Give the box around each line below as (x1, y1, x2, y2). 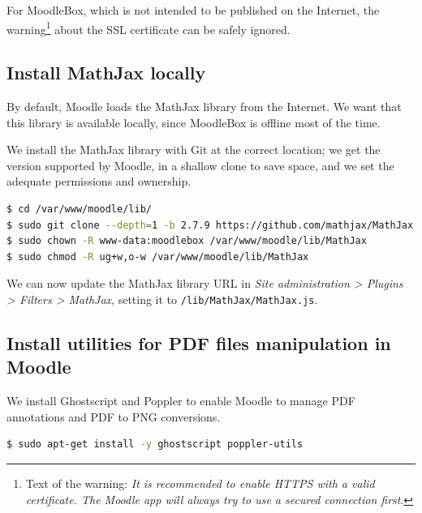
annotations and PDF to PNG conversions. (6, 408, 221, 425)
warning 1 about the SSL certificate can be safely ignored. (6, 18, 291, 37)
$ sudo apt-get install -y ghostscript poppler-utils (6, 438, 304, 451)
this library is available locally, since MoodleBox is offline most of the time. (6, 113, 381, 130)
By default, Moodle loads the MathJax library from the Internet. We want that (6, 98, 402, 115)
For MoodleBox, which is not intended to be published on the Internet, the (6, 2, 380, 18)
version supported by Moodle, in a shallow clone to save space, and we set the (6, 156, 394, 173)
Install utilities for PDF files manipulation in (6, 331, 391, 356)
